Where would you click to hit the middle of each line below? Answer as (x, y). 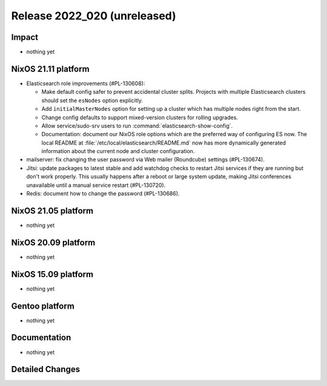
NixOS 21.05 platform (52, 211)
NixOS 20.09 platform (53, 242)
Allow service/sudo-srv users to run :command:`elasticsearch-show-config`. (137, 126)
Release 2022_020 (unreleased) (94, 16)
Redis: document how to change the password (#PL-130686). (103, 194)
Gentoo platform (43, 306)
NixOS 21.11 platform (51, 69)
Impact (25, 37)
